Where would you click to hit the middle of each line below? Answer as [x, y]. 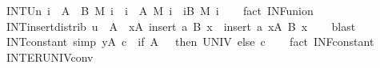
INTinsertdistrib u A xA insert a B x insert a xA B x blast [181, 26]
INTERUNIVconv [50, 57]
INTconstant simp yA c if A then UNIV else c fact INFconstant [190, 42]
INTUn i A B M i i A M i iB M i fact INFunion [160, 10]
